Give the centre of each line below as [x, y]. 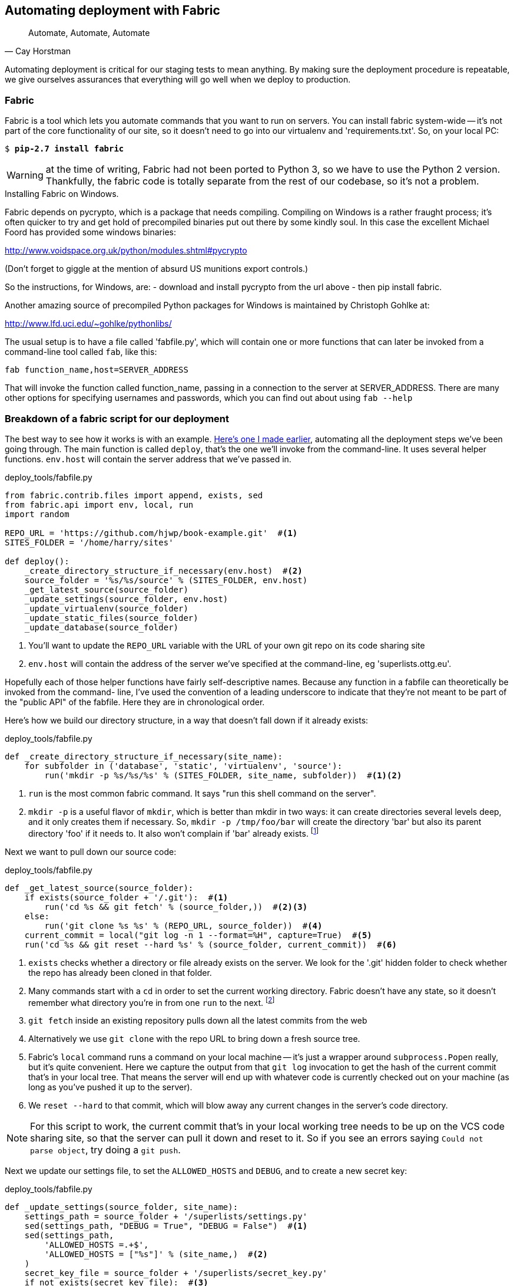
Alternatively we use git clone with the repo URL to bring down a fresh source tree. [194, 1039]
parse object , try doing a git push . [105, 1150]
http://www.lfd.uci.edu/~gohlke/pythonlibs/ [88, 324]
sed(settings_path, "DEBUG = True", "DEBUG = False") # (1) [166, 1226]
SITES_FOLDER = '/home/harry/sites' [89, 542]
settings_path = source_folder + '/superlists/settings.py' [166, 1217]
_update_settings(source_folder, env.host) [126, 599]
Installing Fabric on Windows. [62, 194]
